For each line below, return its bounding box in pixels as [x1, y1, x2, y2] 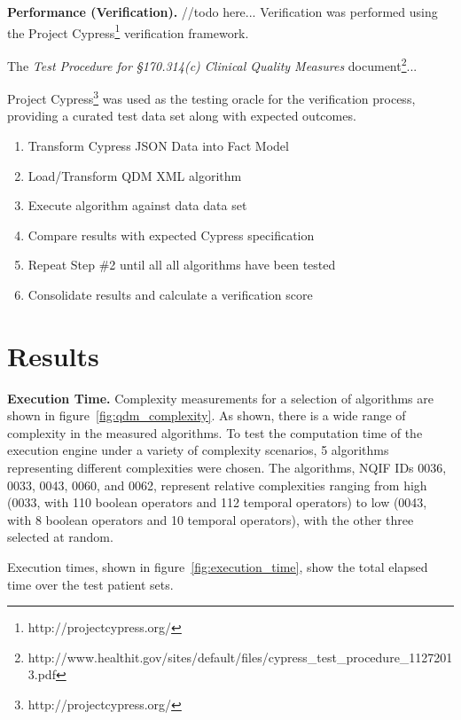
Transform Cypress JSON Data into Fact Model [27, 136, 289, 154]
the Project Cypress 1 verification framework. [7, 20, 249, 42]
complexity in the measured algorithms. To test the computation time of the [7, 423, 423, 442]
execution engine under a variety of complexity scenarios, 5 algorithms [7, 441, 389, 459]
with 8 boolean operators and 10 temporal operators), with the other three [7, 510, 414, 528]
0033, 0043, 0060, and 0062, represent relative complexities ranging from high [7, 475, 427, 494]
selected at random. [7, 528, 113, 546]
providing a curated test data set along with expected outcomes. [7, 106, 356, 125]
